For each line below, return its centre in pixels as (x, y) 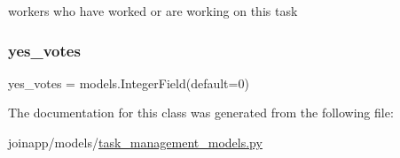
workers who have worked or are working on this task (153, 11)
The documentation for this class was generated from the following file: (201, 113)
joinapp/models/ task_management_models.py (135, 142)
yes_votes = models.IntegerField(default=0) (129, 83)
